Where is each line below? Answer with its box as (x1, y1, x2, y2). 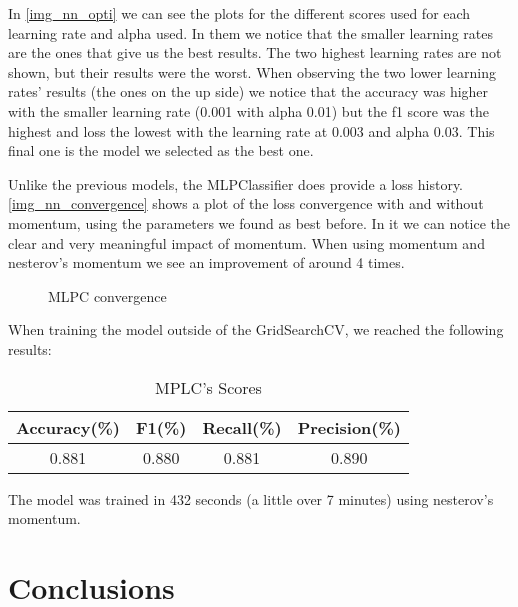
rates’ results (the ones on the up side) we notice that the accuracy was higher (8, 81, 489, 102)
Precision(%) (297, 415, 401, 439)
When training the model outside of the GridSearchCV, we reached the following (8, 319, 504, 340)
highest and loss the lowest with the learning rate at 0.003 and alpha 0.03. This (8, 120, 495, 141)
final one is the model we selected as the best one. (8, 140, 314, 161)
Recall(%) (202, 415, 282, 439)
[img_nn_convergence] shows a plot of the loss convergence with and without (8, 193, 484, 214)
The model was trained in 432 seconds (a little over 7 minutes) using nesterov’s (8, 488, 494, 509)
